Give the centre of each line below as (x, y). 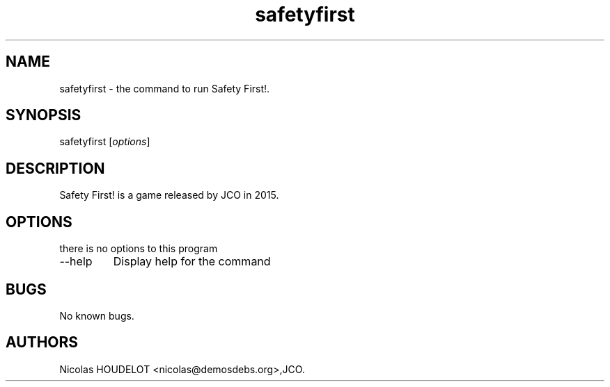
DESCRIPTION (55, 168)
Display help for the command (192, 262)
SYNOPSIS (44, 115)
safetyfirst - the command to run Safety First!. (165, 88)
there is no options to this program (139, 249)
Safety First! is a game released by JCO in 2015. (169, 195)
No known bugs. (97, 315)
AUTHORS (42, 343)
